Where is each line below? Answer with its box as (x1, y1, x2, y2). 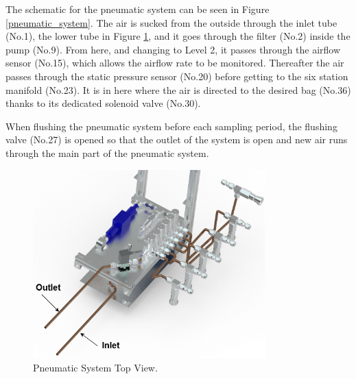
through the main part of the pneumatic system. (5, 145, 209, 160)
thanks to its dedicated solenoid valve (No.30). (5, 96, 201, 110)
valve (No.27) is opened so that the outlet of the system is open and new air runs (5, 132, 348, 147)
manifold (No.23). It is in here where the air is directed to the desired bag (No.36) (5, 82, 351, 97)
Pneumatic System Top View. (33, 360, 158, 374)
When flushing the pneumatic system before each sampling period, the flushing (5, 119, 337, 133)
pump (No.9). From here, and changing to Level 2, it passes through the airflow (5, 42, 341, 56)
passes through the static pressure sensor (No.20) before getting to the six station (5, 69, 348, 83)
